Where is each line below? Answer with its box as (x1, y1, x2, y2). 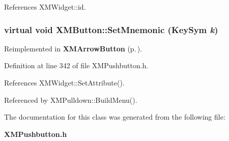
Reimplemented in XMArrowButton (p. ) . (4, 43, 142, 53)
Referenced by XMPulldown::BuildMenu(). (4, 94, 137, 105)
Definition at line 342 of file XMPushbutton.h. (4, 60, 149, 71)
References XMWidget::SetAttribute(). (4, 77, 125, 88)
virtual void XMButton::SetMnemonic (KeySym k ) (4, 23, 218, 36)
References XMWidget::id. (4, 2, 86, 12)
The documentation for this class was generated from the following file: (4, 111, 225, 122)
